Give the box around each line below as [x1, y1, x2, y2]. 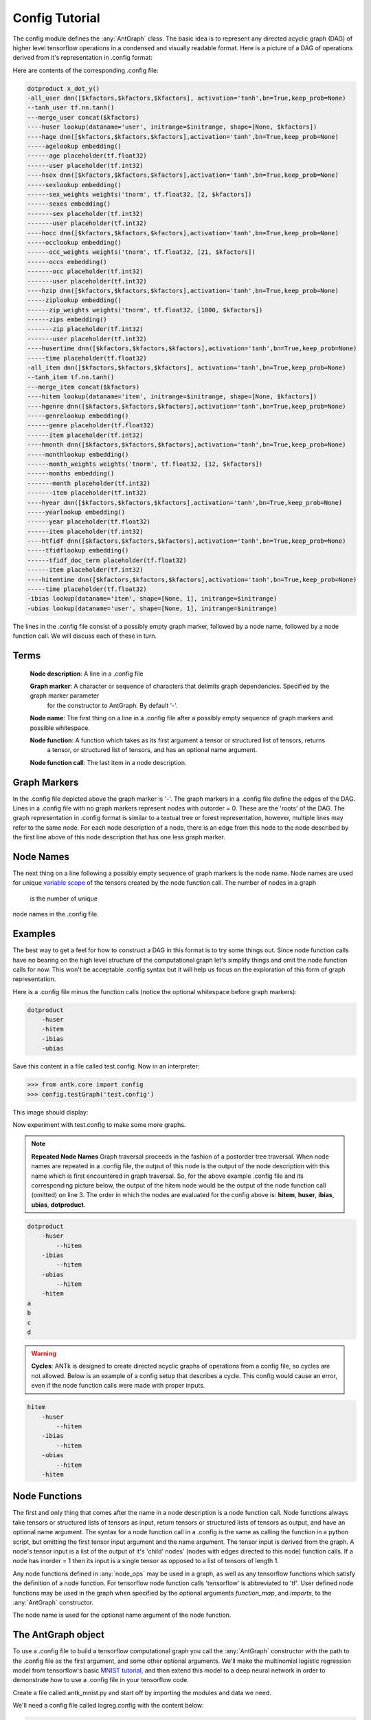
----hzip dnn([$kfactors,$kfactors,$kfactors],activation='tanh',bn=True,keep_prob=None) [27, 286, 339, 294]
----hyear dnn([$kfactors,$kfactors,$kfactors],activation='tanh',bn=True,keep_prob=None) [27, 499, 343, 506]
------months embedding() [27, 470, 115, 477]
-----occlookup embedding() [27, 238, 122, 246]
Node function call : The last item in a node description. [30, 758, 187, 766]
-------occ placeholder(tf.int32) [27, 268, 144, 275]
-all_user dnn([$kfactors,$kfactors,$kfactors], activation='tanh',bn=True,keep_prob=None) [27, 94, 346, 103]
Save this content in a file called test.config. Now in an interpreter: [12, 1062, 200, 1071]
